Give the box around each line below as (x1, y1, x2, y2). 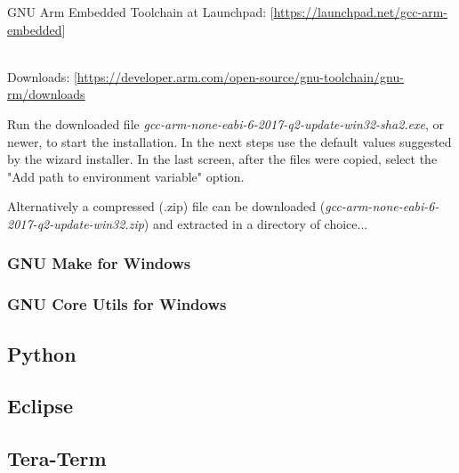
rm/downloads (7, 85, 85, 103)
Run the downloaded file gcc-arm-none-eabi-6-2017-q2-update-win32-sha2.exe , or (7, 114, 445, 133)
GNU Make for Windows (7, 252, 191, 274)
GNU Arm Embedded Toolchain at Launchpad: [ (7, 3, 274, 20)
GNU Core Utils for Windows (7, 293, 227, 315)
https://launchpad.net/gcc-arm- (273, 3, 447, 20)
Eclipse (7, 392, 74, 420)
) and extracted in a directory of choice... (143, 214, 368, 232)
